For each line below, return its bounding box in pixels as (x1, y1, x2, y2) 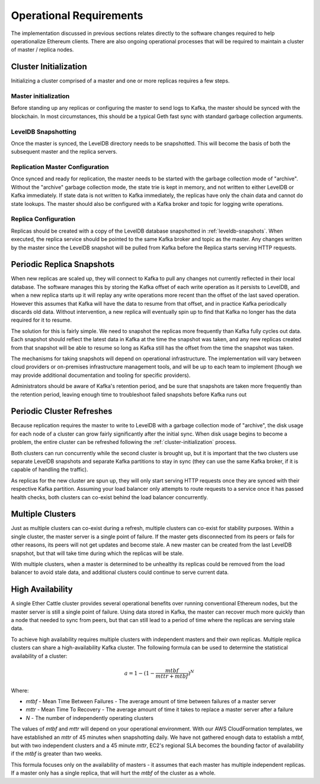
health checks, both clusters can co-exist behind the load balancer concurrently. (11, 493, 209, 501)
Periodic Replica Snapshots (11, 259, 115, 269)
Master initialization (11, 92, 70, 100)
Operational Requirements (11, 9, 143, 22)
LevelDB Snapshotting (11, 128, 76, 136)
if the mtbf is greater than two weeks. (11, 750, 103, 757)
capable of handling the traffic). (11, 466, 88, 473)
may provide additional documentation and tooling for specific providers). (11, 372, 191, 379)
